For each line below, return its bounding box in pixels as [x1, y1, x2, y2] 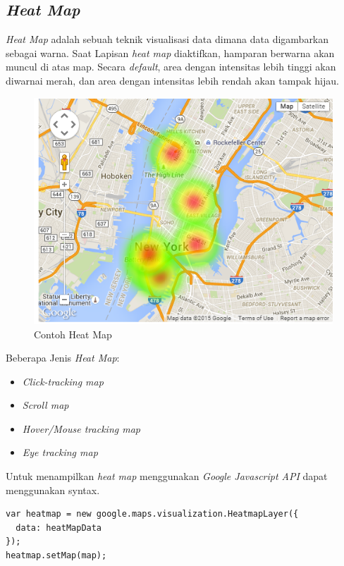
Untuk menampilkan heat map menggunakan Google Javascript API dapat [6, 469, 328, 484]
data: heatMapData [16, 522, 102, 533]
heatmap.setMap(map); [6, 550, 107, 561]
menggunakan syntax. [6, 482, 100, 497]
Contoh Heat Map [34, 326, 112, 341]
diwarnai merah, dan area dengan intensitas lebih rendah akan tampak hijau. [6, 73, 339, 87]
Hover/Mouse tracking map [22, 421, 140, 436]
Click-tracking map [22, 374, 104, 388]
